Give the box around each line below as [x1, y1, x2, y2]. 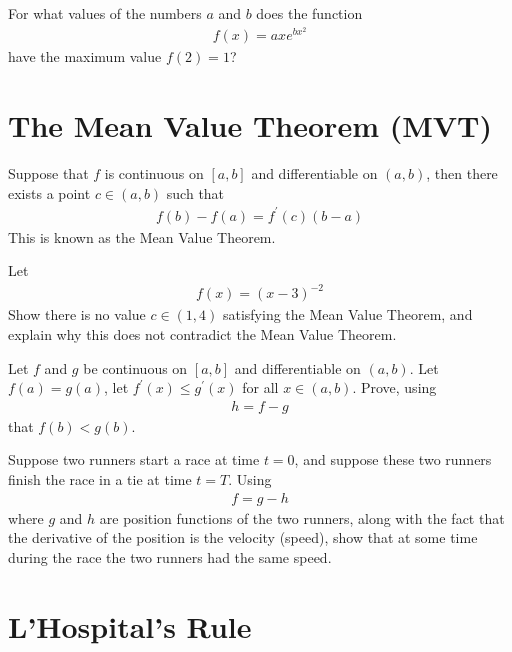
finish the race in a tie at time [8, 469, 192, 489]
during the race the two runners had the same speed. [8, 546, 332, 567]
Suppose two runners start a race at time [8, 449, 260, 470]
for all [242, 377, 279, 398]
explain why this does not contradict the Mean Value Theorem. [8, 324, 397, 344]
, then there [426, 162, 498, 183]
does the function [256, 3, 363, 23]
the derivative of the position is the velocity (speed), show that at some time [8, 527, 478, 548]
